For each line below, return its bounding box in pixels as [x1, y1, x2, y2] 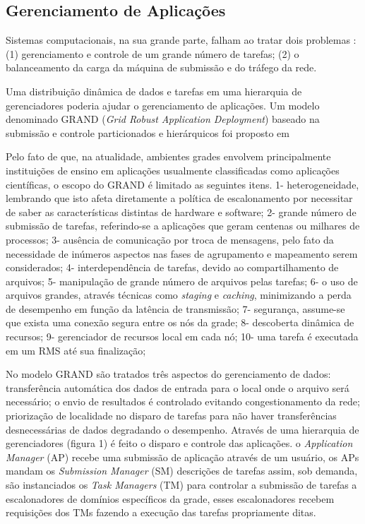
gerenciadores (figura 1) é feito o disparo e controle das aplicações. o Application [6, 436, 353, 451]
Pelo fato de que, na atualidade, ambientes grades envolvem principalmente [6, 149, 331, 164]
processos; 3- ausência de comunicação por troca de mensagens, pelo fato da [6, 232, 334, 246]
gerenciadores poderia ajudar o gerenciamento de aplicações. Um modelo [6, 97, 320, 112]
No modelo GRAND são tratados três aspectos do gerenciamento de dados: [6, 367, 331, 381]
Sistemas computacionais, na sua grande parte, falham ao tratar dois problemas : [6, 32, 357, 47]
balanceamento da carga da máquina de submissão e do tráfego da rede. [6, 60, 317, 75]
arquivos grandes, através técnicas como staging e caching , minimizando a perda [6, 287, 352, 302]
